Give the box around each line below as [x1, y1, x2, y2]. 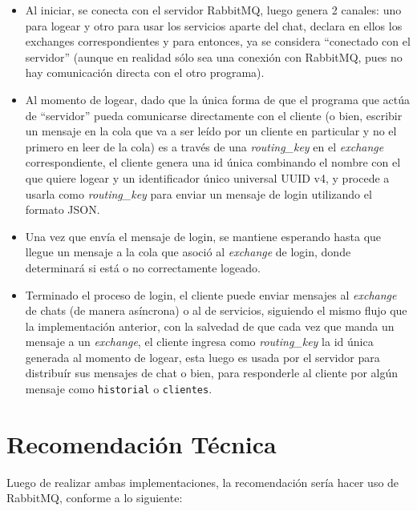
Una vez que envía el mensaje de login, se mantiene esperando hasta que [25, 227, 382, 244]
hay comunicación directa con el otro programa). [25, 64, 265, 81]
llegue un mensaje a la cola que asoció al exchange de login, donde [25, 243, 351, 260]
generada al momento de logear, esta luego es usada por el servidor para [25, 348, 380, 365]
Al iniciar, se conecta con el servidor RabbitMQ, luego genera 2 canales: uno [25, 2, 402, 18]
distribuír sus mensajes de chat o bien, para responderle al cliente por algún [25, 364, 399, 381]
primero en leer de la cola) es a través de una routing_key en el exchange [25, 138, 384, 155]
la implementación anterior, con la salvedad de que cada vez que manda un [25, 317, 395, 334]
